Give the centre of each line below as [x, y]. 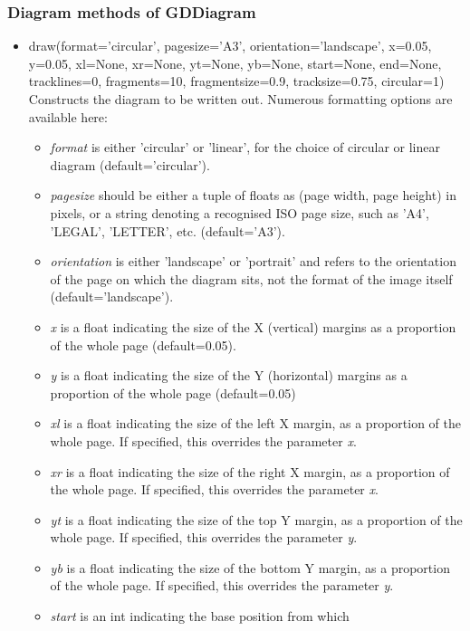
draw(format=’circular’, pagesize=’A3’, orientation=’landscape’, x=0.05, [230, 46]
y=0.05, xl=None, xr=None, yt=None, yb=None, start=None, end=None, [235, 63]
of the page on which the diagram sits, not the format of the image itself [251, 278]
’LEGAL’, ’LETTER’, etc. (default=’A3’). [168, 230]
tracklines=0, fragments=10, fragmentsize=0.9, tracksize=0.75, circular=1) [236, 81]
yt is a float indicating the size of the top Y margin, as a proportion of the [256, 519]
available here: [68, 116]
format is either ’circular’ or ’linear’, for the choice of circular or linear [245, 147]
